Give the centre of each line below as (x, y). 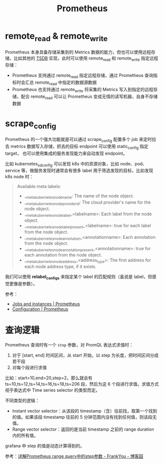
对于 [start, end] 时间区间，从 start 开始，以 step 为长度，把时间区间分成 (85, 355)
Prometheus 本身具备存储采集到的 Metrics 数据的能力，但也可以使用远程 (78, 52)
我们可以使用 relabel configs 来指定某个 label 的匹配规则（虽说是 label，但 (79, 277)
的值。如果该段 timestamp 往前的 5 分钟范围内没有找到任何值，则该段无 (84, 417)
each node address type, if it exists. (60, 267)
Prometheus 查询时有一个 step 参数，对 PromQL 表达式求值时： (69, 345)
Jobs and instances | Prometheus (46, 303)
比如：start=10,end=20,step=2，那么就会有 (49, 378)
